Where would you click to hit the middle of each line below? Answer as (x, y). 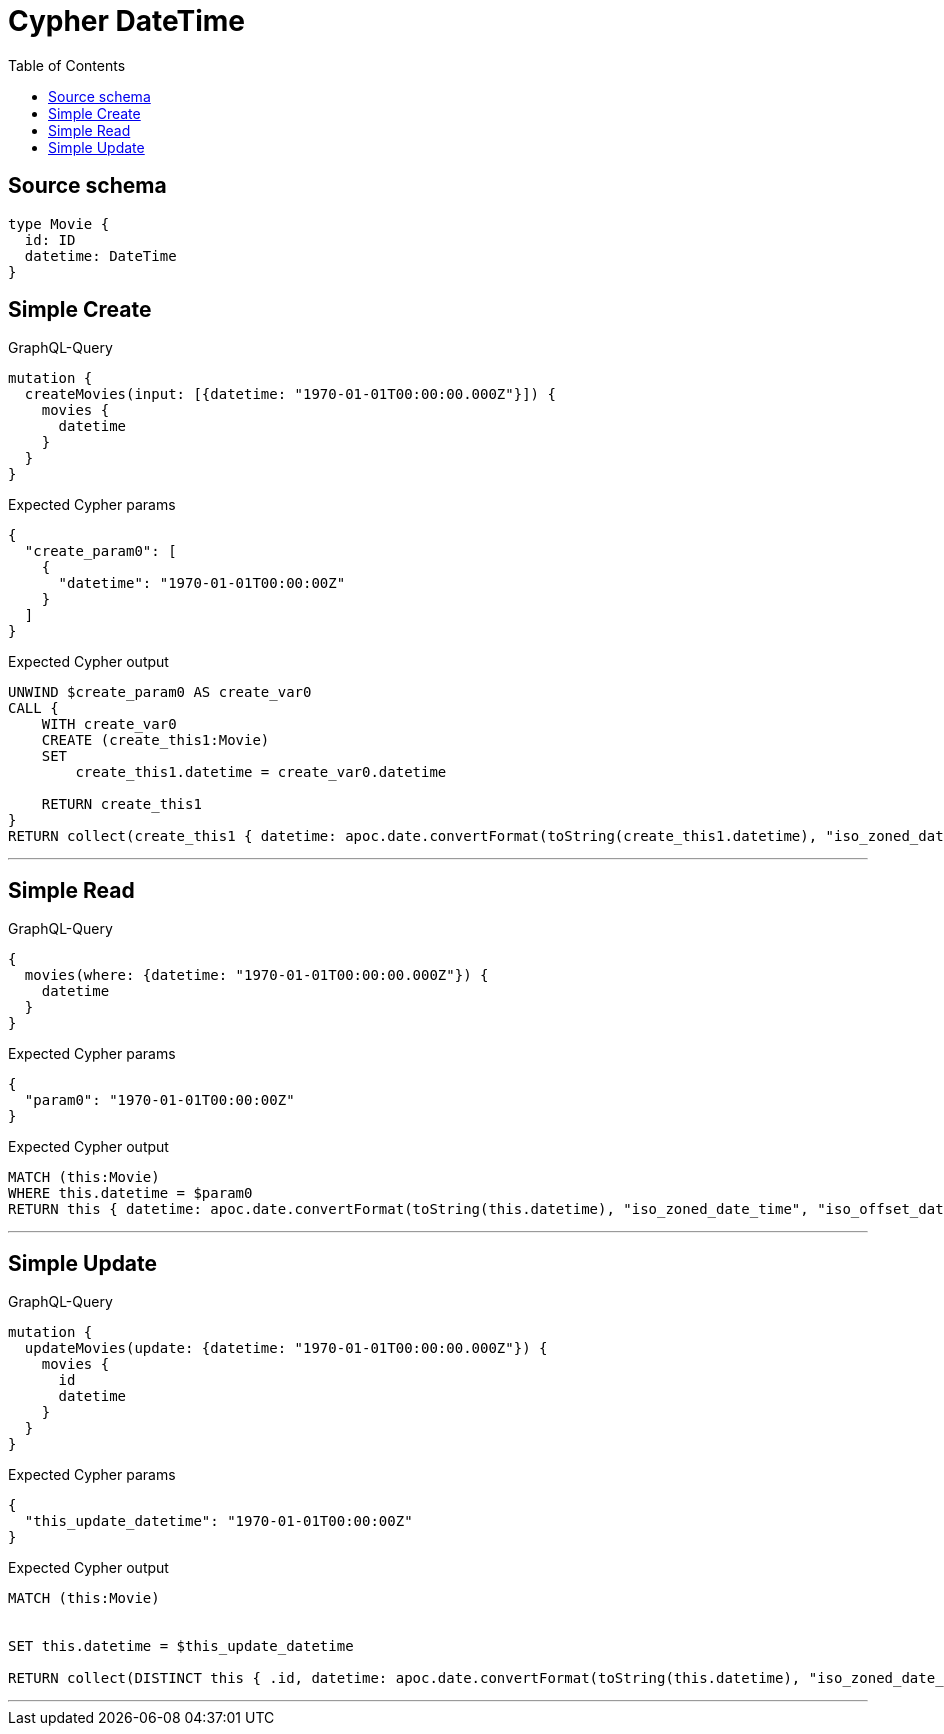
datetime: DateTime (100, 255)
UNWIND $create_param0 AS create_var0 (160, 692)
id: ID (50, 239)
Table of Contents (67, 65)
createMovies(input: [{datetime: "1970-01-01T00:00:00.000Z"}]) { (290, 394)
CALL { (33, 708)
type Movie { (59, 223)
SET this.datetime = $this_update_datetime (181, 1646)
